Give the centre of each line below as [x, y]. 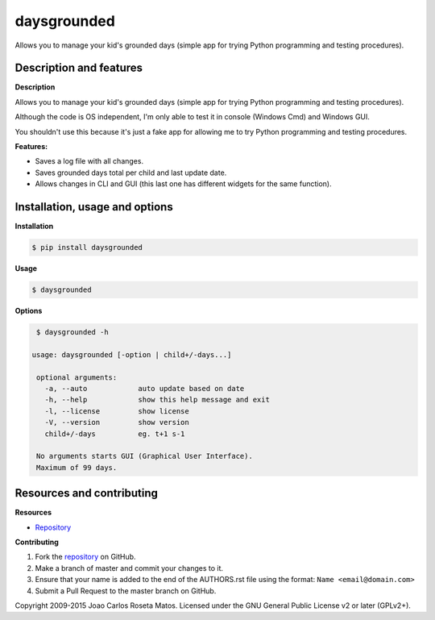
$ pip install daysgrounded [87, 248]
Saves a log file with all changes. [89, 161]
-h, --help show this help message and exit [157, 400]
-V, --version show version [117, 422]
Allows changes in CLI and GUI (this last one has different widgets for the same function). [183, 184]
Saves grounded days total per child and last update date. [131, 173]
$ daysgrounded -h [72, 332]
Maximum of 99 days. [77, 467]
